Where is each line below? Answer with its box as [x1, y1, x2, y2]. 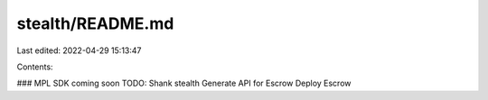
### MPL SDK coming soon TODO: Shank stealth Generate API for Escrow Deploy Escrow [16, 77, 352, 89]
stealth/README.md [16, 14, 174, 33]
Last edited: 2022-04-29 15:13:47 [16, 45, 142, 56]
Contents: [16, 61, 53, 72]
